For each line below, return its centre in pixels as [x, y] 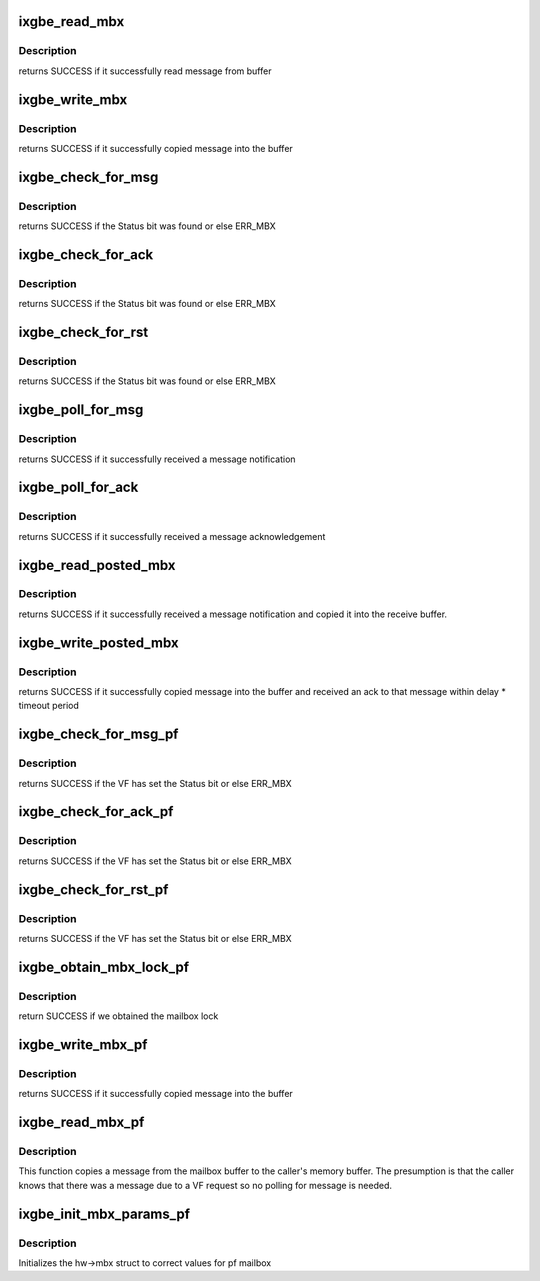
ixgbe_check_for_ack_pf [96, 811]
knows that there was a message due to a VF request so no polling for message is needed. [205, 1185]
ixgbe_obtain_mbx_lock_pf [104, 966]
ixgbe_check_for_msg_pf [98, 734]
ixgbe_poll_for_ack [78, 487]
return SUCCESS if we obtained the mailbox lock [118, 1016]
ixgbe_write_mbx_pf [83, 1044]
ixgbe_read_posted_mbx [97, 565]
